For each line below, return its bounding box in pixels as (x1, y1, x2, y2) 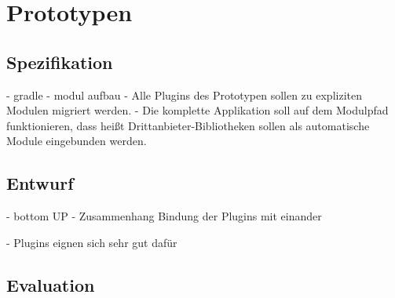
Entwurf (6, 171, 74, 195)
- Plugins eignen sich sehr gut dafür (6, 234, 177, 250)
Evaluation (6, 272, 95, 296)
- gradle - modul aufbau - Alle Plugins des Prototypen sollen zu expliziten (6, 86, 362, 103)
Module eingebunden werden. (6, 133, 147, 149)
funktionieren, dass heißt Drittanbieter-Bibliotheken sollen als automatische (6, 117, 370, 133)
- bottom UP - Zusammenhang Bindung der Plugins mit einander (6, 208, 322, 224)
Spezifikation (6, 49, 113, 74)
